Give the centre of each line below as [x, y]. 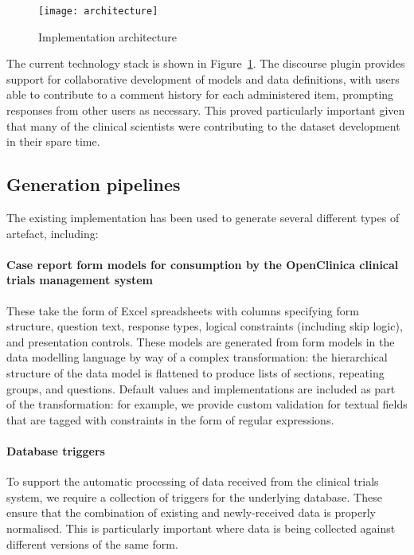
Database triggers [56, 450]
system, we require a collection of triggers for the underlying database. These [194, 496]
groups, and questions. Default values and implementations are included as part [201, 388]
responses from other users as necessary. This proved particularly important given [206, 110]
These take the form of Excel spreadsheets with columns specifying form [183, 310]
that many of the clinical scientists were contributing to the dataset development [203, 125]
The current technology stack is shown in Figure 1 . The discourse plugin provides [206, 63]
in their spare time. [53, 141]
